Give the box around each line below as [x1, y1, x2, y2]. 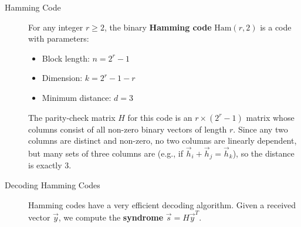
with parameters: [28, 32, 89, 45]
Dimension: [42, 72, 83, 84]
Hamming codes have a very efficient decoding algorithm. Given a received [28, 198, 296, 211]
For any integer [28, 21, 83, 33]
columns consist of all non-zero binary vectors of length [28, 123, 227, 135]
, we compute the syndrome [58, 211, 164, 223]
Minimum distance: [42, 91, 111, 103]
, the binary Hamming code [104, 21, 212, 33]
